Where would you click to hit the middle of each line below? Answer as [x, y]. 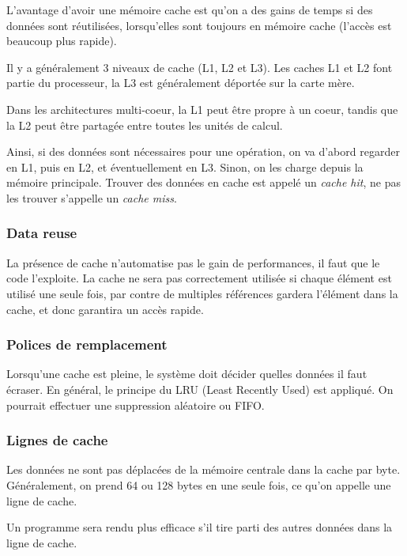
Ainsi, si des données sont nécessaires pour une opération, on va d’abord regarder [203, 151]
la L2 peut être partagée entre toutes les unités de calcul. [145, 125]
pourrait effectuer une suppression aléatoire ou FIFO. [136, 405]
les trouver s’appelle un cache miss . [92, 197]
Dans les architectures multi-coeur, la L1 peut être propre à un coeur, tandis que [202, 109]
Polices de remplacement [87, 344]
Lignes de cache [57, 440]
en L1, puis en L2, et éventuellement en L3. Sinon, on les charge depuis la [185, 166]
